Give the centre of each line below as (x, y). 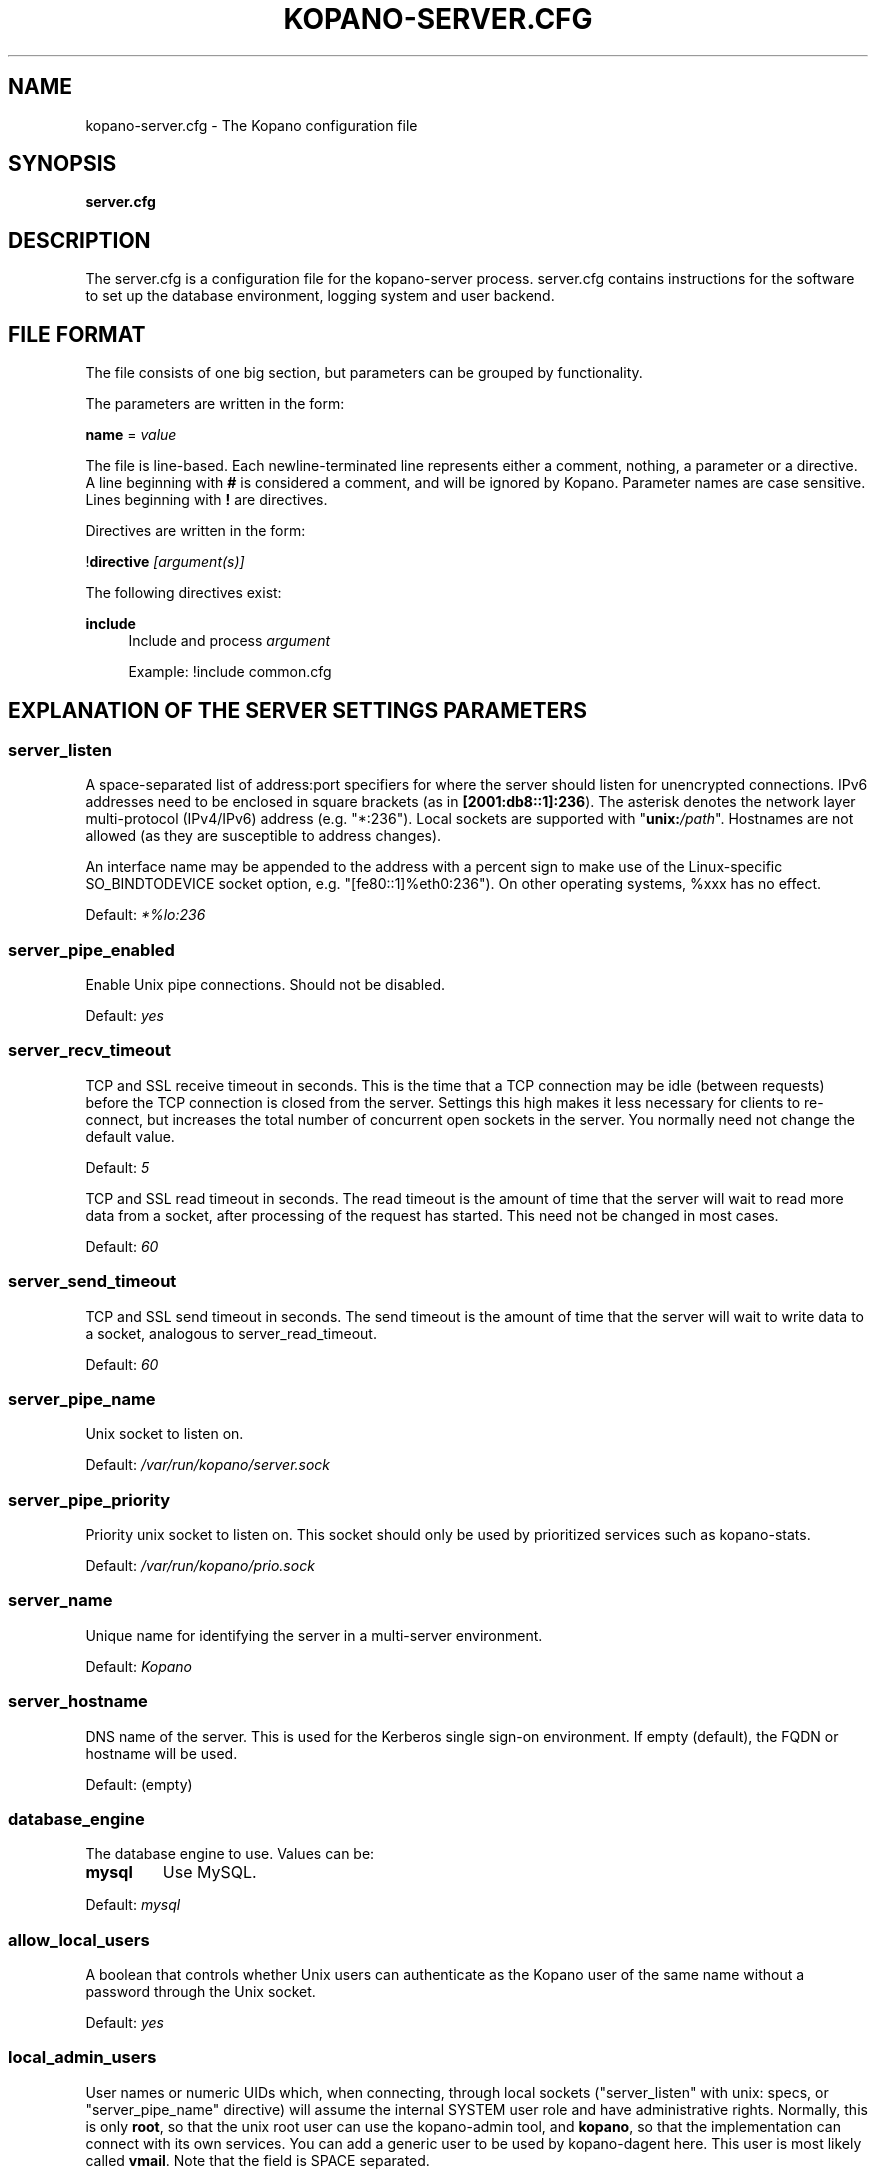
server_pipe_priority (89, 1499)
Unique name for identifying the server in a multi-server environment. (314, 1635)
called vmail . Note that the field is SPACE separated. (257, 2160)
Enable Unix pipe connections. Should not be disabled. (265, 985)
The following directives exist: (183, 593)
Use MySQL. (209, 1872)
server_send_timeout (92, 1281)
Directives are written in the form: (195, 531)
